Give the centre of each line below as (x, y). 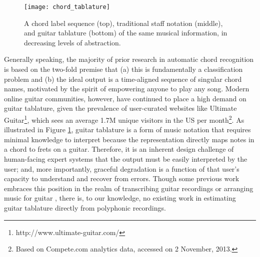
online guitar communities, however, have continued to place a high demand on (125, 98)
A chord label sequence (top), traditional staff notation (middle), (123, 23)
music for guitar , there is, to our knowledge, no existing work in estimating (120, 198)
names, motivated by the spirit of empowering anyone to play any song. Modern (127, 89)
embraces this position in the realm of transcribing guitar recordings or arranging (129, 188)
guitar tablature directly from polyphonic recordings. (85, 208)
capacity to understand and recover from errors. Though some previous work (122, 178)
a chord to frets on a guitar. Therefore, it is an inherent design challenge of (119, 149)
